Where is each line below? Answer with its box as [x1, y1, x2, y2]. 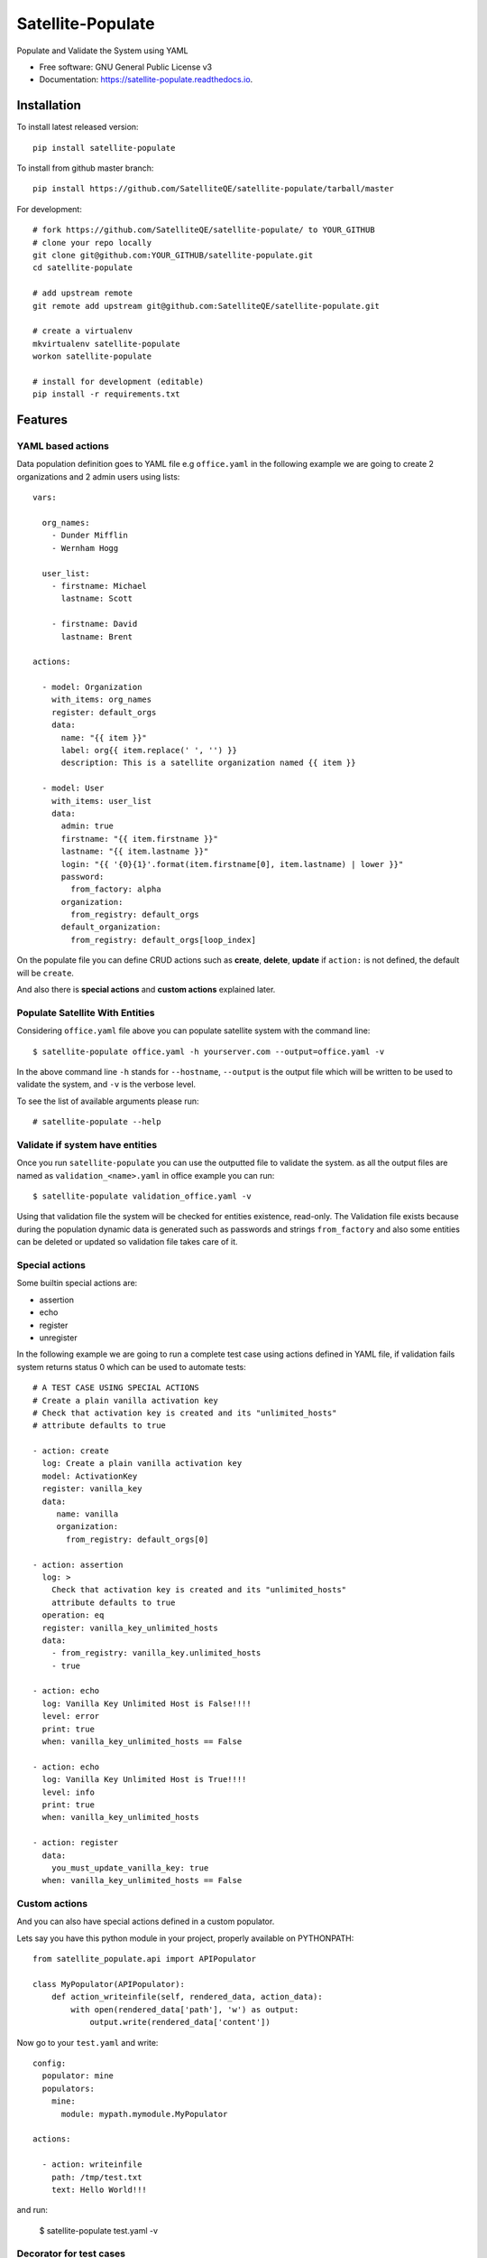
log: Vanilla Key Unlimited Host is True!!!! [41, 1775, 247, 1785]
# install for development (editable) [32, 376, 205, 387]
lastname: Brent [60, 631, 133, 641]
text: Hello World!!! [51, 2184, 148, 2195]
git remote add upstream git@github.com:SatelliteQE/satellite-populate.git [32, 301, 381, 311]
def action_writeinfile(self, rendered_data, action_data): [51, 1992, 324, 2002]
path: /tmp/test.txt [51, 2172, 142, 2182]
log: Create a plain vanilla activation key [41, 1459, 243, 1469]
